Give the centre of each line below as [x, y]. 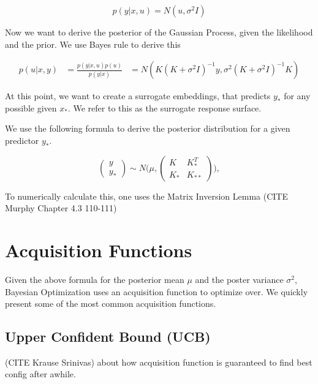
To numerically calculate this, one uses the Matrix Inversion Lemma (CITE [146, 196]
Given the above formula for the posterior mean [95, 279]
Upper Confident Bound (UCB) [108, 337]
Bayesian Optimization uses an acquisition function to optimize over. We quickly [157, 291]
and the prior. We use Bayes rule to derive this [93, 44]
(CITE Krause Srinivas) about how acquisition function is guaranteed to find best [159, 362]
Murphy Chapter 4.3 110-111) [61, 208]
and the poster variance [239, 279]
